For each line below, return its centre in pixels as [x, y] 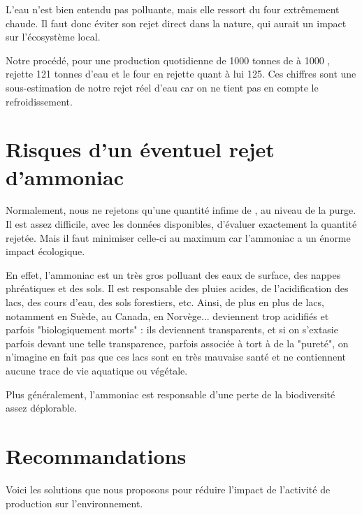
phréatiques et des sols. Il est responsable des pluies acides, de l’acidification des [177, 288]
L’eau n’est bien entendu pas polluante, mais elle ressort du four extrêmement [173, 9]
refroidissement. [39, 101]
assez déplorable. [42, 408]
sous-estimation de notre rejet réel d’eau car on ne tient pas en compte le [162, 87]
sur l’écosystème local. [53, 37]
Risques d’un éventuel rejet [140, 149]
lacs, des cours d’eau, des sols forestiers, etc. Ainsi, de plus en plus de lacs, [165, 302]
